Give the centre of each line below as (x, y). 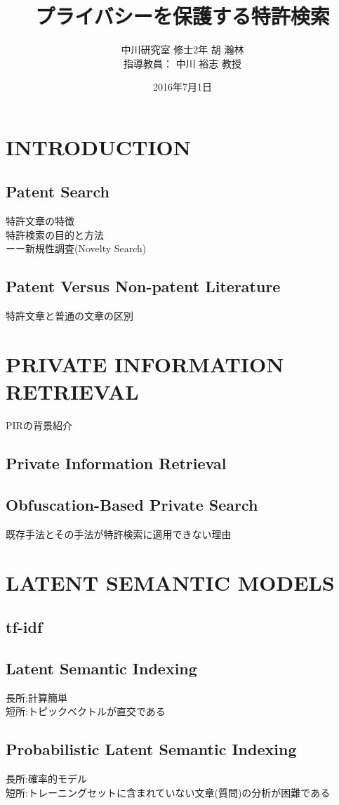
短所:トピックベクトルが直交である (86, 711)
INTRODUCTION (99, 146)
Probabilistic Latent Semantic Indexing (151, 749)
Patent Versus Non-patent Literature (143, 286)
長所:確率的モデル (46, 779)
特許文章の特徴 (40, 221)
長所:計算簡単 (36, 697)
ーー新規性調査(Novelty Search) (76, 248)
